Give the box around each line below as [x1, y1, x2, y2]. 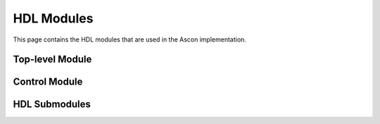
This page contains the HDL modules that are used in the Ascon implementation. [13, 35, 246, 44]
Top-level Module [13, 54, 92, 66]
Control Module [13, 76, 83, 88]
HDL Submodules [13, 99, 91, 111]
